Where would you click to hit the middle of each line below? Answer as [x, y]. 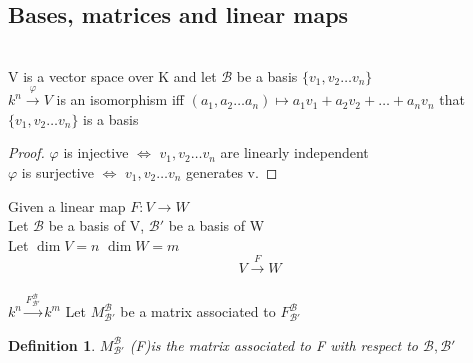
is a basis [111, 118]
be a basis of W [216, 225]
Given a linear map [67, 205]
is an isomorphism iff [120, 99]
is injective [96, 152]
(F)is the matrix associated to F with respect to [273, 344]
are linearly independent [294, 152]
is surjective [57, 171]
